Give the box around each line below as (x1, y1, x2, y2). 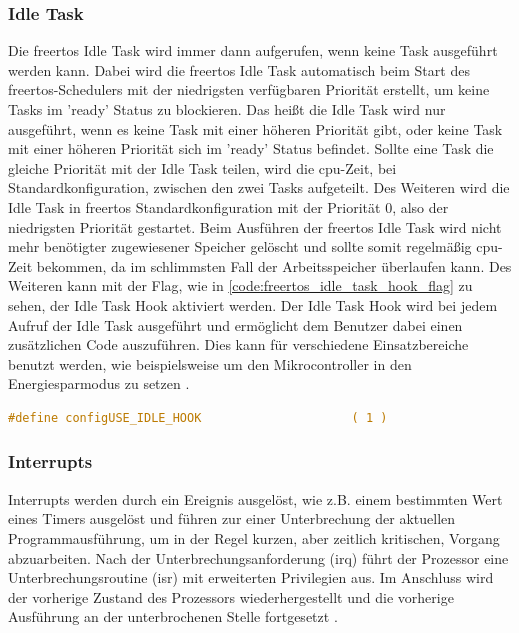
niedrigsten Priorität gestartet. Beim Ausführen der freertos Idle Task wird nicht (8, 216, 502, 237)
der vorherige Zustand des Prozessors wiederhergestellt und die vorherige (8, 586, 454, 607)
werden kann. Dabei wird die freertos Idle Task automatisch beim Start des (8, 59, 470, 80)
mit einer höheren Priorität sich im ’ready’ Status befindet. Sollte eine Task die (8, 138, 494, 159)
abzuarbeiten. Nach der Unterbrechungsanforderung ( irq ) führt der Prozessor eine (8, 547, 509, 568)
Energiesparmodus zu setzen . (8, 373, 190, 394)
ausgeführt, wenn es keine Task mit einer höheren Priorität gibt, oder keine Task (8, 118, 503, 139)
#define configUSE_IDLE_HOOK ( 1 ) (8, 410, 388, 425)
